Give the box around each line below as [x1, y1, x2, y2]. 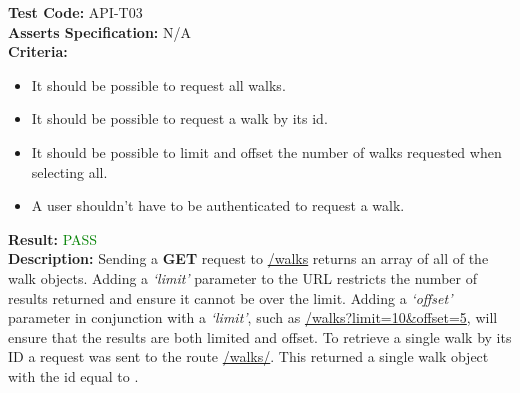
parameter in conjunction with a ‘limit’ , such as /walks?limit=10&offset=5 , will [8, 307, 498, 328]
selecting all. [31, 161, 108, 182]
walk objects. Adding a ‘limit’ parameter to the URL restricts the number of [8, 267, 477, 288]
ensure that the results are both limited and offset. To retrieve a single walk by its [8, 326, 512, 347]
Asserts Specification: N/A [8, 21, 191, 42]
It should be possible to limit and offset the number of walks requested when [31, 141, 502, 162]
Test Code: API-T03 [8, 2, 143, 22]
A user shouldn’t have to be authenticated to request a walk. [31, 195, 405, 216]
